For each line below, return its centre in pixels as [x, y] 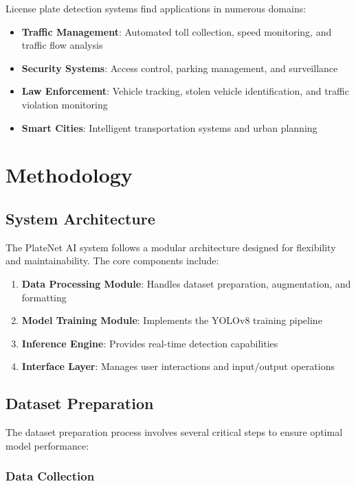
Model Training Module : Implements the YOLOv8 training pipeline [172, 320]
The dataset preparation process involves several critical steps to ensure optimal [174, 432]
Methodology [69, 175]
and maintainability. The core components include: [112, 261]
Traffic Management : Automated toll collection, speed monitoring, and [177, 31]
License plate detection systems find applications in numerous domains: [156, 8]
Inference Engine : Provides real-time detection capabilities [150, 343]
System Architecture [80, 218]
